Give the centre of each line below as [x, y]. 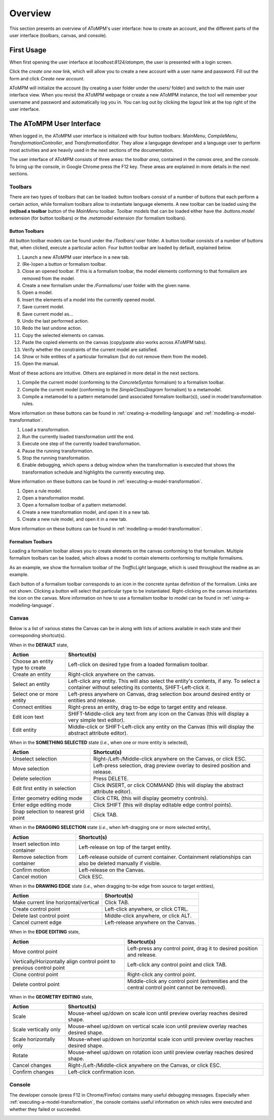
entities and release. [92, 700]
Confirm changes [33, 1072]
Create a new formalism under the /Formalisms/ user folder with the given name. [106, 286]
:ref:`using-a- [236, 598]
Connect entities [32, 707]
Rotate [20, 1055]
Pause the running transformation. [58, 451]
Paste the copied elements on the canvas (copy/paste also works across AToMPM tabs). [114, 343]
